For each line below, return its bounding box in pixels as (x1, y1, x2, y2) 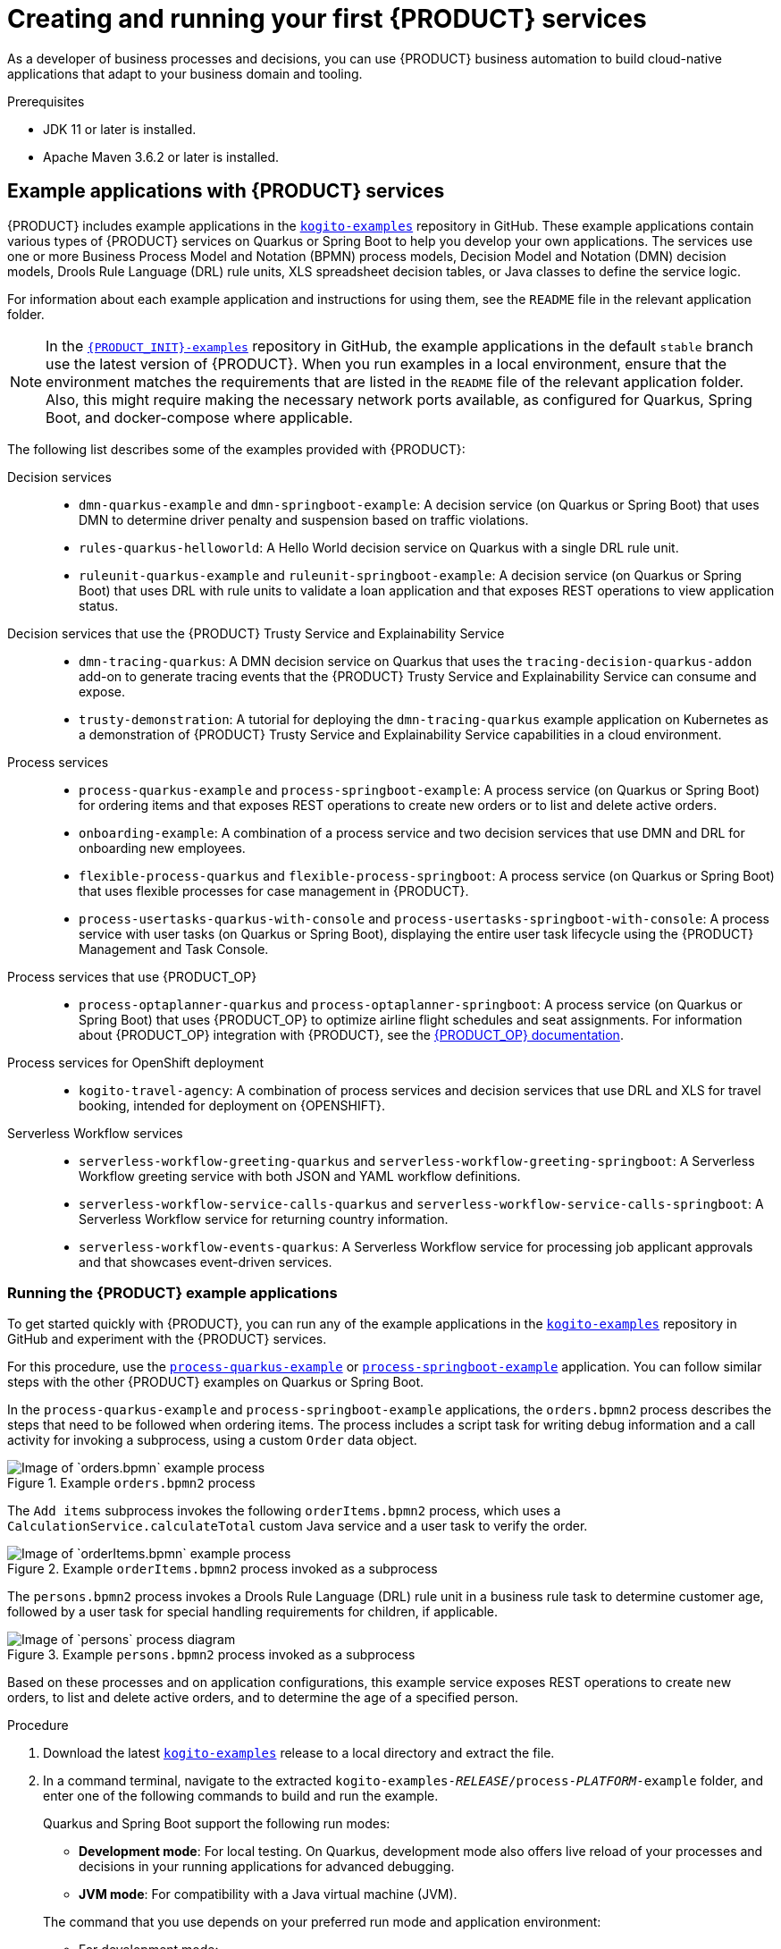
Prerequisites (7, 93, 85, 109)
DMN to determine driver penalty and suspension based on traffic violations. (79, 511, 529, 527)
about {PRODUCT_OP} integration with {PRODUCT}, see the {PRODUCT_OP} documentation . (79, 1026, 624, 1042)
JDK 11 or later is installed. (43, 121, 197, 137)
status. (79, 597, 119, 613)
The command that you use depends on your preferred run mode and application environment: (43, 1914, 601, 1930)
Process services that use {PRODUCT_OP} (7, 968, 257, 984)
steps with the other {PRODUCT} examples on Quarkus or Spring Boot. (7, 1374, 424, 1390)
